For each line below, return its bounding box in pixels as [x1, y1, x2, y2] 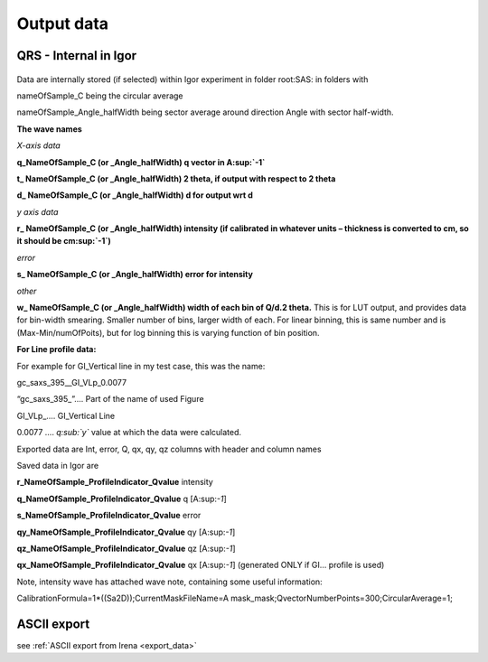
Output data [16, 14, 108, 33]
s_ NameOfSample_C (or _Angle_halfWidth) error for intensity [16, 269, 253, 280]
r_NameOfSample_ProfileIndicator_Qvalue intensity [16, 477, 214, 488]
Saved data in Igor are [16, 460, 99, 471]
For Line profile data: [16, 344, 97, 355]
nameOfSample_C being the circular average [16, 90, 184, 101]
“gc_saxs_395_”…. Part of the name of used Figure [16, 394, 204, 405]
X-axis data [16, 140, 61, 151]
